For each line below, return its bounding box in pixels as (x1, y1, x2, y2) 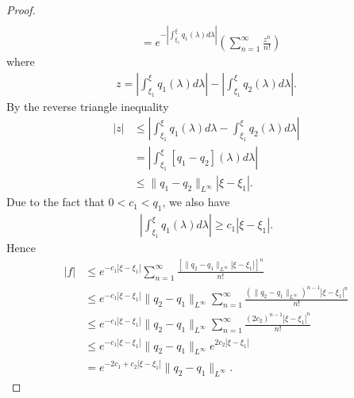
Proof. (6, 2, 36, 17)
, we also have (162, 193, 230, 210)
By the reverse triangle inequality (6, 98, 169, 114)
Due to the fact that (6, 193, 105, 210)
